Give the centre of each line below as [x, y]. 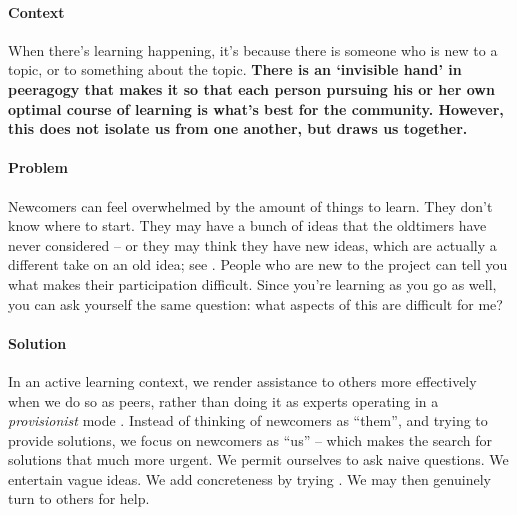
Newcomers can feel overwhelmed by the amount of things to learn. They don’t [250, 205]
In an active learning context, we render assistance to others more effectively [242, 380]
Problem [38, 167]
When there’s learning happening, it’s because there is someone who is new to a [253, 49]
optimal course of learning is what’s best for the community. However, [256, 108]
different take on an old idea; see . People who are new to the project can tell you [258, 264]
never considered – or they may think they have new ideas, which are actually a [252, 244]
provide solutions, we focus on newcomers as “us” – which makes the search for [250, 439]
